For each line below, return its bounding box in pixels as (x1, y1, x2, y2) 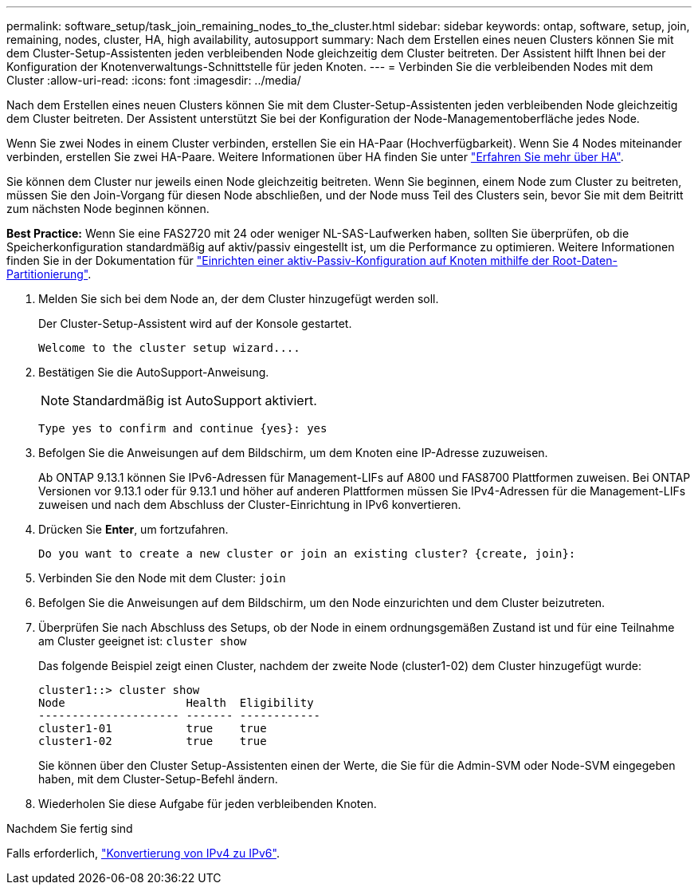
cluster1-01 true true (38, 722, 267, 735)
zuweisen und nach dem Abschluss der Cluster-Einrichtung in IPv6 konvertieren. (38, 498, 461, 511)
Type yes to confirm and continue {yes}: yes (38, 422, 327, 435)
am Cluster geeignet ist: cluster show (38, 634, 247, 648)
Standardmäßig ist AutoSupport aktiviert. (73, 392, 317, 408)
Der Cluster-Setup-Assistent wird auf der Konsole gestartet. (38, 317, 352, 330)
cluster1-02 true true (38, 735, 267, 747)
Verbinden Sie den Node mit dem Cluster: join (38, 571, 286, 585)
